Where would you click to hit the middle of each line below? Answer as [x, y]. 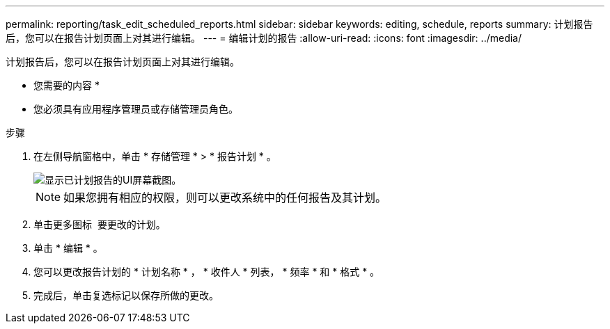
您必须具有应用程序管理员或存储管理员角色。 [136, 109]
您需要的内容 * [67, 85]
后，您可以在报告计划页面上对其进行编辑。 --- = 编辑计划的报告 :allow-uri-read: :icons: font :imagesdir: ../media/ [264, 38]
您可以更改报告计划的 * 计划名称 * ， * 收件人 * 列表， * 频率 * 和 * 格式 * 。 [207, 272]
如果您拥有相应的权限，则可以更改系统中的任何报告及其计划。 [225, 198]
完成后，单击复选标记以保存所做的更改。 [126, 295]
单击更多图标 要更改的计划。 [100, 224]
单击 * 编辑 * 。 [68, 248]
